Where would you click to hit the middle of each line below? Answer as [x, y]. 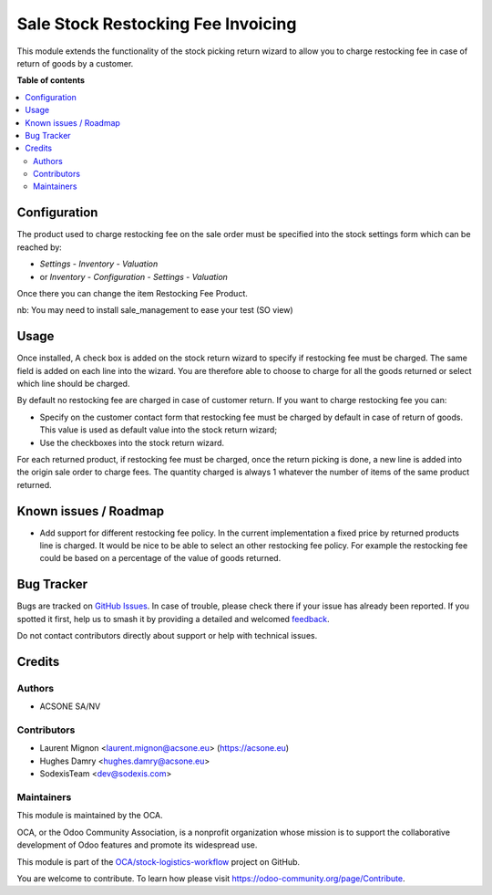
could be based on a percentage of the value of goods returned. [160, 558]
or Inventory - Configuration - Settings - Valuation [133, 276]
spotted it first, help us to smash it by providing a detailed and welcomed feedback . [173, 619]
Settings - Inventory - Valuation [99, 264]
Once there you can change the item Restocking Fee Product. [132, 293]
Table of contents [51, 80]
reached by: [40, 247]
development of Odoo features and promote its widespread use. [137, 845]
